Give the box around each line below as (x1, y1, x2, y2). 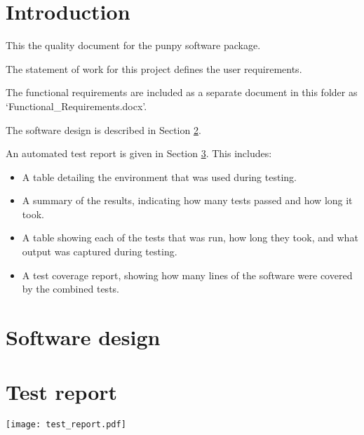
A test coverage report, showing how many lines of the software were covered (22, 267, 353, 282)
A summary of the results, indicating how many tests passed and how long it (22, 193, 353, 208)
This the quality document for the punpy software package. (6, 38, 261, 53)
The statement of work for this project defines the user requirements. (6, 61, 302, 76)
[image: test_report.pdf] (6, 420, 126, 430)
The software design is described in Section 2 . (6, 122, 201, 137)
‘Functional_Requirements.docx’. (6, 98, 147, 113)
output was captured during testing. (22, 244, 177, 259)
